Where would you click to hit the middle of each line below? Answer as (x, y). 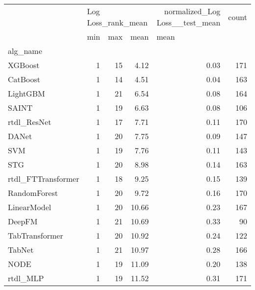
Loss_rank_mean (117, 22)
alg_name (25, 51)
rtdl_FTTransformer (44, 179)
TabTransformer (36, 235)
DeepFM (23, 221)
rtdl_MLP (26, 278)
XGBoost (24, 65)
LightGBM (26, 93)
